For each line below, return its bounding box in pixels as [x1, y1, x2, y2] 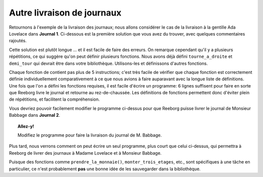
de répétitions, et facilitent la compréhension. [9, 96, 100, 102]
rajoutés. [9, 38, 27, 44]
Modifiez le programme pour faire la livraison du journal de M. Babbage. [18, 132, 162, 138]
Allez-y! [18, 123, 34, 129]
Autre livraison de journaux [9, 7, 122, 18]
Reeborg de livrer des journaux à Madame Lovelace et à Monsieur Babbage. [9, 150, 162, 156]
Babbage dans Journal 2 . [9, 112, 60, 118]
